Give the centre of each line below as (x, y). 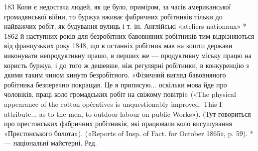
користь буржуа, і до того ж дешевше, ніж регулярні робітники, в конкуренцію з (127, 65)
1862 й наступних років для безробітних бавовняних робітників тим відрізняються (129, 36)
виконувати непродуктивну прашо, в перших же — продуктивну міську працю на (128, 55)
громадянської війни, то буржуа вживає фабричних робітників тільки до (113, 16)
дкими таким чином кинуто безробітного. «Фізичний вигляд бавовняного (115, 75)
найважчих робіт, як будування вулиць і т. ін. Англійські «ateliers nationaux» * (125, 26)
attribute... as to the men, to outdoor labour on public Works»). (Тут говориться (128, 113)
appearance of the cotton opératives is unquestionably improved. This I (113, 104)
